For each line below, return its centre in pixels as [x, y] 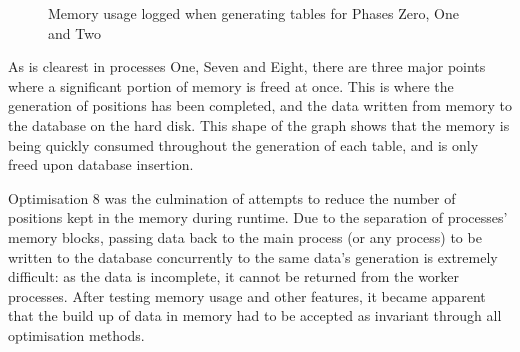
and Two [74, 32]
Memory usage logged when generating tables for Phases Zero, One [253, 13]
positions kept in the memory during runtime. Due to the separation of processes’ [258, 217]
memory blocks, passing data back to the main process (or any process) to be [245, 236]
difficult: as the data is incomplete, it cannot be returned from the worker [234, 276]
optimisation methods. [76, 334]
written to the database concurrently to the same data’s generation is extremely [253, 256]
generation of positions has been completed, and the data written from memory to [260, 105]
